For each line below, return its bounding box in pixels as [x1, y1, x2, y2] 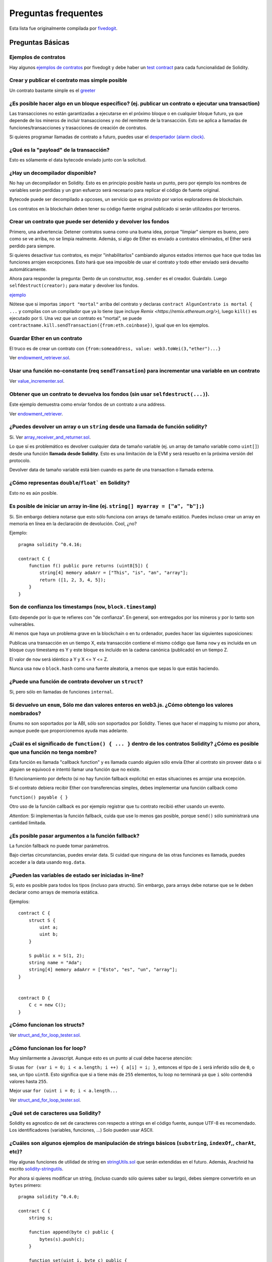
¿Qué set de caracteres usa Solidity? [9, 1110, 101, 1117]
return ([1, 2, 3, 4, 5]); [39, 577, 106, 583]
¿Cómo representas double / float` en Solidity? [9, 480, 130, 487]
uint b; [39, 931, 58, 937]
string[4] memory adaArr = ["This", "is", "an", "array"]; [39, 570, 188, 575]
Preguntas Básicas [9, 38, 70, 47]
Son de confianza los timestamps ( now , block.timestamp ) [9, 603, 157, 610]
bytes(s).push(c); [39, 1236, 85, 1242]
